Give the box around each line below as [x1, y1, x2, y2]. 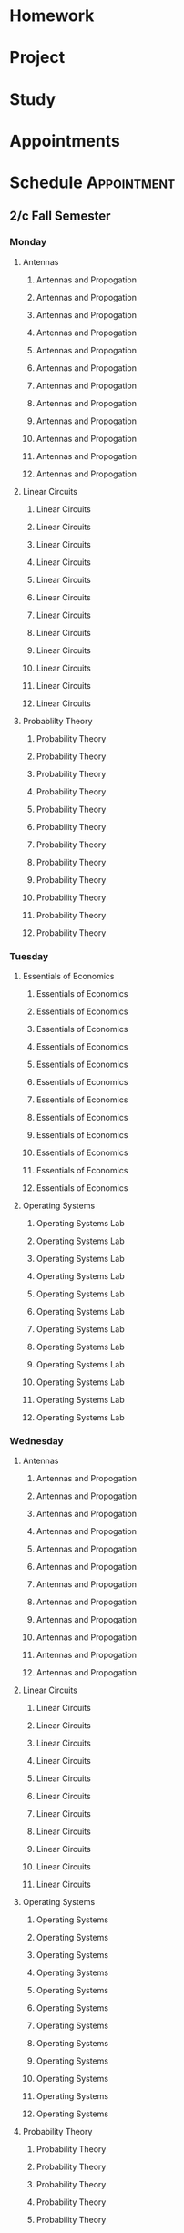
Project [9, 47, 66, 68]
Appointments [9, 130, 121, 151]
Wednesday [9, 1434, 64, 1447]
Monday [9, 236, 47, 249]
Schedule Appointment [9, 172, 176, 192]
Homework [9, 5, 95, 26]
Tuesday [9, 949, 49, 962]
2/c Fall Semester [9, 209, 111, 224]
